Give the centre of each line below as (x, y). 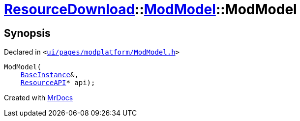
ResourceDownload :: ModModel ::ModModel (150, 9)
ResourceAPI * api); (58, 83)
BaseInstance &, (49, 75)
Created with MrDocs (39, 98)
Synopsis (27, 33)
